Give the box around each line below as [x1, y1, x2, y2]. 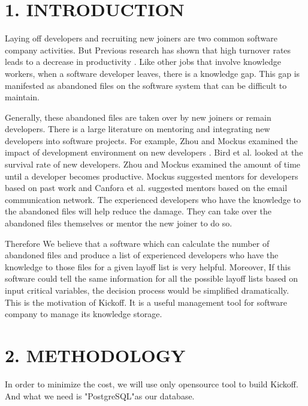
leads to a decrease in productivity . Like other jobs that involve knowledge [5, 55, 281, 68]
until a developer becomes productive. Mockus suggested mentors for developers [5, 169, 298, 182]
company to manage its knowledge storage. [5, 308, 162, 320]
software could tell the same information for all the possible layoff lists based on [5, 272, 298, 285]
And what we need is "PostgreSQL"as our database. [5, 389, 195, 402]
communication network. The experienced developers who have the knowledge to [5, 193, 301, 205]
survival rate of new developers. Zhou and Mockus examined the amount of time [5, 158, 301, 171]
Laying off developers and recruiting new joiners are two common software [5, 32, 277, 44]
